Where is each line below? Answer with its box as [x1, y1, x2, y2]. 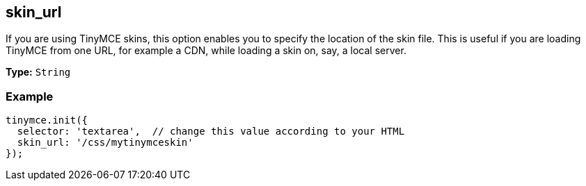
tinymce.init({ [6, 115, 88, 126]
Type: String [6, 66, 71, 78]
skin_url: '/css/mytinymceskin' [17, 137, 193, 149]
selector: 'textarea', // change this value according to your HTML [17, 126, 405, 137]
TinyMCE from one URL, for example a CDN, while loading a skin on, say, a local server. [6, 44, 406, 57]
